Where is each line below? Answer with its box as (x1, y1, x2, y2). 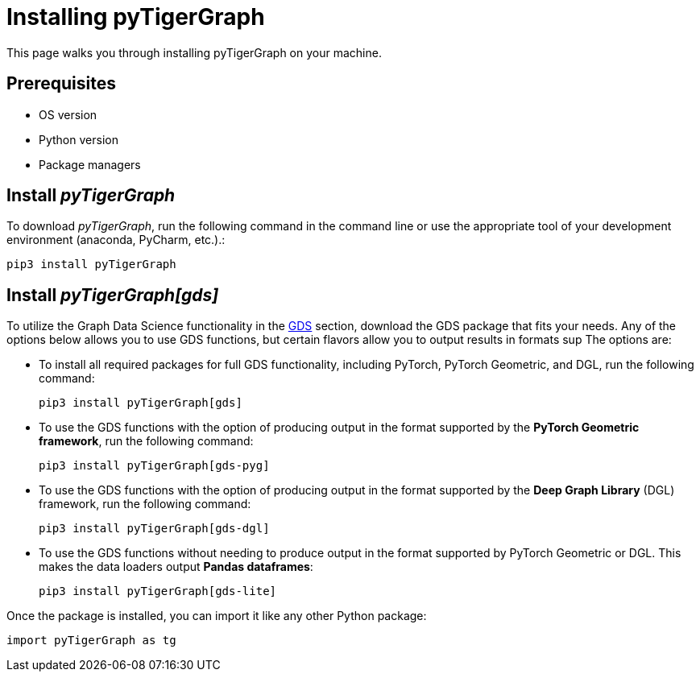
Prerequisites (6, 73, 116, 94)
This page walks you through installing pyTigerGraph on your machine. (6, 45, 382, 60)
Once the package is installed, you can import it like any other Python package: (6, 609, 427, 623)
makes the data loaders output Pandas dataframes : (39, 560, 313, 574)
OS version (39, 107, 97, 122)
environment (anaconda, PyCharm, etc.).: (6, 233, 226, 247)
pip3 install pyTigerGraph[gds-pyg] (39, 459, 270, 473)
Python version (39, 132, 118, 147)
